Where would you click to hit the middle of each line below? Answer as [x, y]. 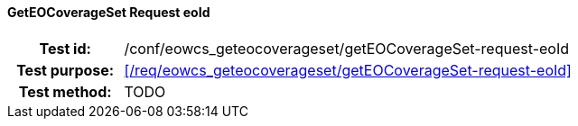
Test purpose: [65, 70]
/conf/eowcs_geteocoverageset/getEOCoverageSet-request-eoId [347, 48]
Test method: [65, 91]
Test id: [65, 48]
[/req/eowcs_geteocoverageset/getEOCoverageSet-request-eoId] [348, 70]
